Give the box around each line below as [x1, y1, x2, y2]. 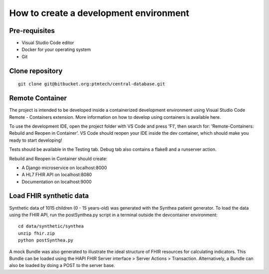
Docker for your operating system [21, 46, 91, 52]
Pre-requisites [9, 26, 55, 35]
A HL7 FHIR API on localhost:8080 [21, 172, 92, 178]
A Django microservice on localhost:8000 [21, 165, 107, 171]
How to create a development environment [9, 7, 189, 18]
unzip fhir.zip [18, 230, 55, 236]
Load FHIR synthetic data [9, 192, 89, 200]
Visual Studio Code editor [21, 40, 74, 46]
